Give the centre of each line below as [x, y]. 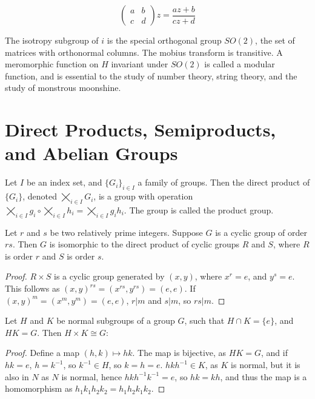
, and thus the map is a [264, 376]
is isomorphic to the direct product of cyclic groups [144, 244]
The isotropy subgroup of [52, 40]
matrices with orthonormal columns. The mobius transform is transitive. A [144, 52]
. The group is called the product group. [199, 210]
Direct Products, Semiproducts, [141, 129]
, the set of [275, 40]
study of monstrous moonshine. [63, 88]
